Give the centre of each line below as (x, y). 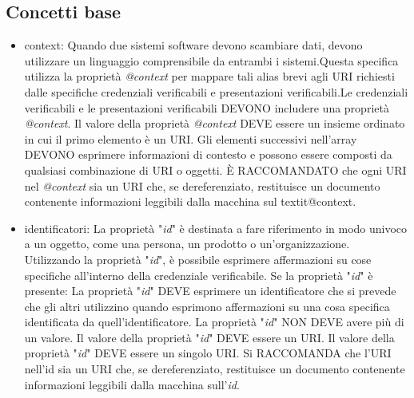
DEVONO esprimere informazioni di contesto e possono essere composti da (208, 154)
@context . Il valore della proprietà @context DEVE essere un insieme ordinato (215, 123)
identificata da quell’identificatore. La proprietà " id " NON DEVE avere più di (214, 322)
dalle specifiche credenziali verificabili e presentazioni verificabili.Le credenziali (216, 91)
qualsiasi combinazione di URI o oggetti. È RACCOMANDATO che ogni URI (215, 169)
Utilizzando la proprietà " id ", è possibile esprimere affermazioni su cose (198, 259)
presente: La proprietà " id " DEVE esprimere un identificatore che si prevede (210, 291)
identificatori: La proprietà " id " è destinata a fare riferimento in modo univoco (216, 228)
